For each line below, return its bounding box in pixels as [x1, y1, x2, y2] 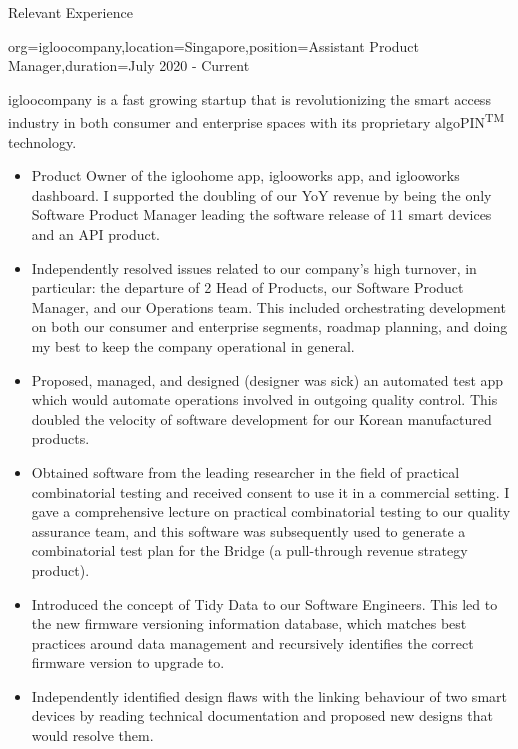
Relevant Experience [8, 2, 133, 22]
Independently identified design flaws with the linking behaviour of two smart [31, 685, 507, 706]
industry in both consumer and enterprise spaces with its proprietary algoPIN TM [8, 109, 505, 133]
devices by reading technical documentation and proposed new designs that [31, 705, 494, 726]
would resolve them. [31, 725, 154, 746]
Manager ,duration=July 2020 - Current [8, 55, 250, 76]
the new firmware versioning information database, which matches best [31, 613, 467, 634]
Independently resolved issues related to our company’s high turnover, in [31, 257, 477, 278]
